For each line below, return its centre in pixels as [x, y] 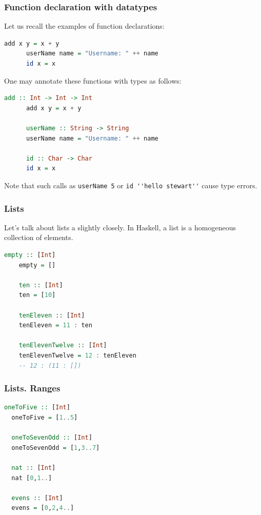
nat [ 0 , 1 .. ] [32, 478]
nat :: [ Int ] [34, 468]
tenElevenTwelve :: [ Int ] [63, 345]
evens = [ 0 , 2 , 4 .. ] [43, 508]
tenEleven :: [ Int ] [52, 315]
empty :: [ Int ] [30, 255]
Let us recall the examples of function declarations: [84, 26]
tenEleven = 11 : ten [55, 325]
